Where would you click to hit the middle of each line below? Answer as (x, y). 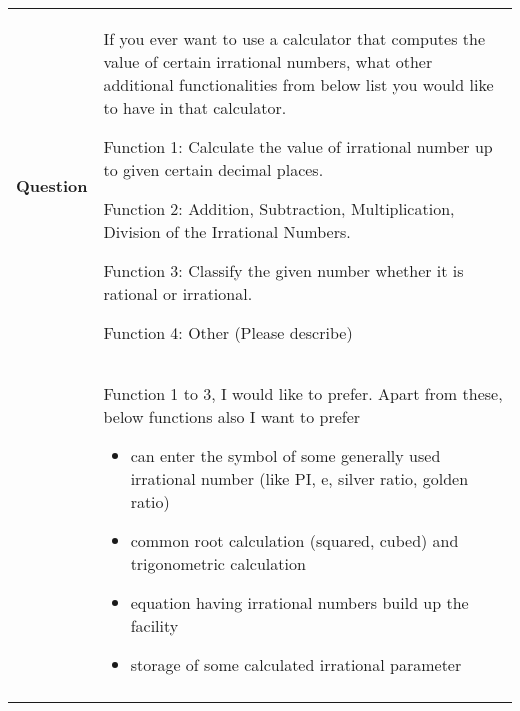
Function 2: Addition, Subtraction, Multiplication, (279, 208)
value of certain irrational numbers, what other (268, 61)
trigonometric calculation (218, 563)
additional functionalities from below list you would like (298, 84)
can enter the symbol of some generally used (285, 455)
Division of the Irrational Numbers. (227, 231)
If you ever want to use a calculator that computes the (294, 38)
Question (52, 185)
